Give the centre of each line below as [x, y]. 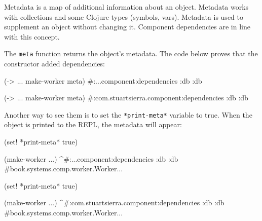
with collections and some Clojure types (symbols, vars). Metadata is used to [124, 16]
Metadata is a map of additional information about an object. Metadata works [126, 7]
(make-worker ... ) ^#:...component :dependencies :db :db [91, 158]
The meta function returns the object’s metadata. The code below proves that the [131, 53]
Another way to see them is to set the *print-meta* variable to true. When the [128, 114]
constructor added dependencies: [54, 64]
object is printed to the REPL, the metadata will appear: [93, 124]
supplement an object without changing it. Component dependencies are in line [127, 27]
